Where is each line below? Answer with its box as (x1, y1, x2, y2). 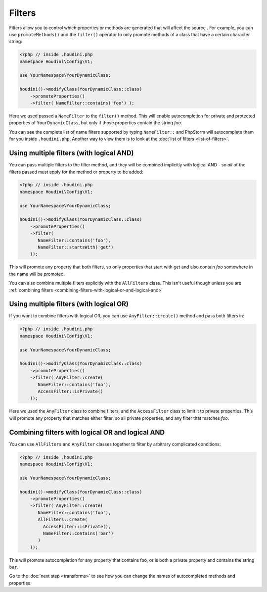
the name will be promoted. (9, 271, 65, 277)
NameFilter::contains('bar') (43, 530, 114, 536)
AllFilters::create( (38, 517, 88, 522)
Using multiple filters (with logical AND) (9, 149, 134, 157)
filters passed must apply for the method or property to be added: (9, 169, 143, 175)
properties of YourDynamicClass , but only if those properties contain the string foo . (9, 120, 182, 126)
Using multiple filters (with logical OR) (9, 300, 129, 308)
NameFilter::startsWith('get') (38, 245, 114, 250)
